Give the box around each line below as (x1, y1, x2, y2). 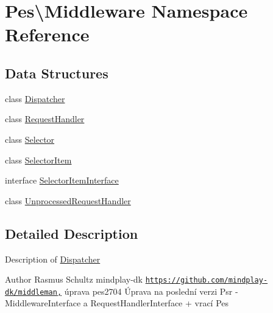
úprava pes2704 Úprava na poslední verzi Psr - (64, 284, 238, 297)
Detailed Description (5, 224, 138, 242)
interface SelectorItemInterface (5, 174, 119, 187)
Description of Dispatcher (5, 252, 101, 265)
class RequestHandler (5, 112, 85, 125)
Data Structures (5, 63, 108, 82)
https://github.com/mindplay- (145, 276, 268, 285)
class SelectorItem (5, 153, 72, 166)
